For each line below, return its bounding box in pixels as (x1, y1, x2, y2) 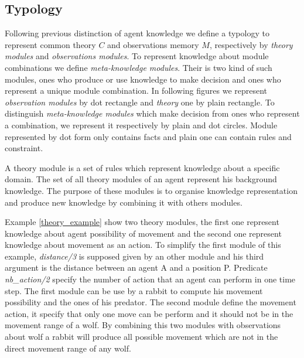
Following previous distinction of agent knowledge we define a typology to (5, 27, 269, 39)
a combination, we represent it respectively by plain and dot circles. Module (5, 118, 278, 131)
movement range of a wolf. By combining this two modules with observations (5, 319, 281, 331)
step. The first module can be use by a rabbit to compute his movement (5, 284, 263, 296)
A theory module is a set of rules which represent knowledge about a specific (5, 161, 280, 173)
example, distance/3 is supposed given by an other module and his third (5, 250, 264, 262)
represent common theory (5, 38, 96, 50)
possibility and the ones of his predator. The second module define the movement (5, 296, 296, 308)
